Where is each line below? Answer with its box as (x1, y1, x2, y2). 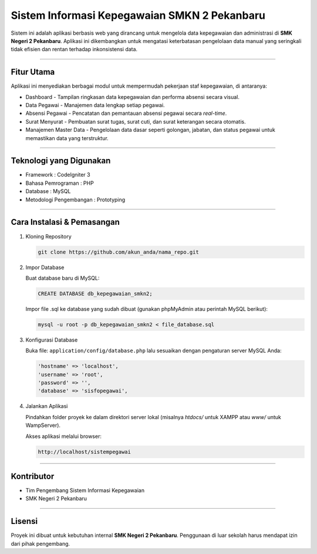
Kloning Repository (25, 233, 72, 240)
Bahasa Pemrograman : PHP (25, 180, 94, 187)
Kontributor (11, 471, 55, 481)
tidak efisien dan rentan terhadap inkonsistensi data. (11, 46, 138, 53)
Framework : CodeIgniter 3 (25, 171, 90, 178)
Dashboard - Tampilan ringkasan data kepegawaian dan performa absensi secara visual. (25, 93, 240, 100)
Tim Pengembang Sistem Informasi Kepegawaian (25, 487, 145, 494)
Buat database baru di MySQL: (25, 274, 100, 281)
